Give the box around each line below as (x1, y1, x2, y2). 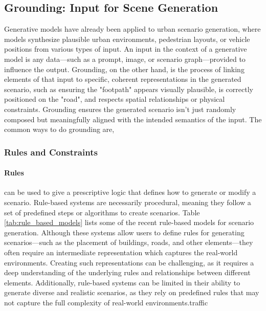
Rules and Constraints (4, 145, 98, 158)
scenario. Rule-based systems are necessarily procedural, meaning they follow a (4, 196, 251, 207)
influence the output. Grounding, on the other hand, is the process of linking (4, 63, 245, 74)
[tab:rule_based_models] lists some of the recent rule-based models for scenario (4, 217, 254, 228)
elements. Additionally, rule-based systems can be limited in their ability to (4, 277, 240, 287)
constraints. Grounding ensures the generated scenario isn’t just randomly (4, 103, 236, 114)
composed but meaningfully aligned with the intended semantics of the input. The (4, 114, 262, 124)
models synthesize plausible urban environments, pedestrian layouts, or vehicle (4, 33, 250, 44)
